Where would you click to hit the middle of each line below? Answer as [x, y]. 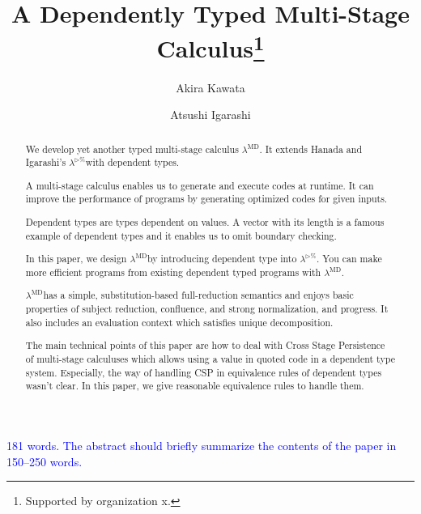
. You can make [349, 259]
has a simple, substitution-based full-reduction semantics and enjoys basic [198, 295]
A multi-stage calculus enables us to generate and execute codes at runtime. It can [200, 185]
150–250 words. [45, 461]
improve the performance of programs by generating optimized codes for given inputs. [206, 199]
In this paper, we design [76, 259]
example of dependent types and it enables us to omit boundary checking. [181, 235]
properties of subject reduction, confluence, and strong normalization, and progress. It [207, 309]
